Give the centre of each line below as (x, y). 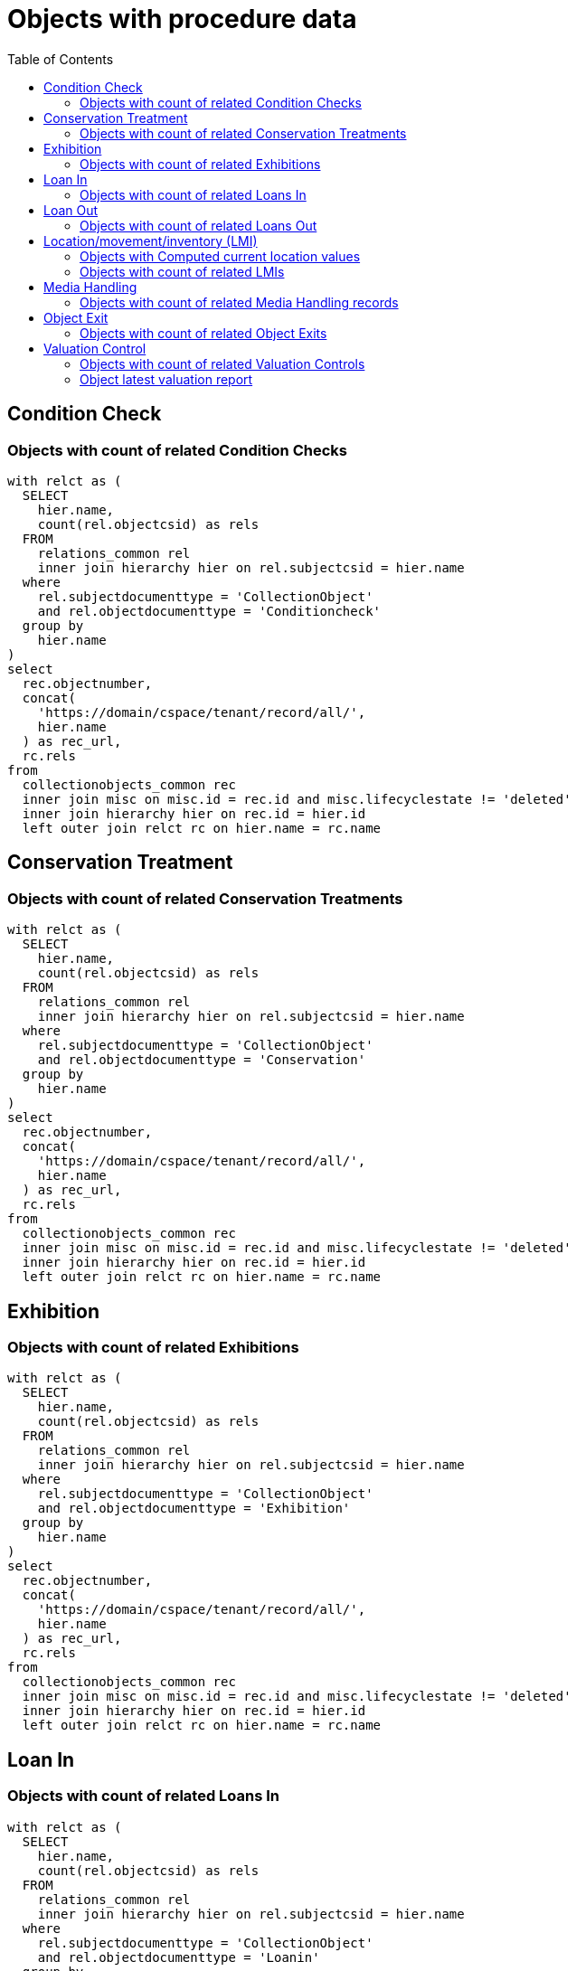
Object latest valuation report (166, 379)
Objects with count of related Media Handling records (239, 302)
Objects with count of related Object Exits (203, 333)
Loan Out (71, 210)
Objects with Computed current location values (220, 256)
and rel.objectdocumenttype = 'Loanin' (179, 1957)
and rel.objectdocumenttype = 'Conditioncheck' (209, 611)
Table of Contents (61, 59)
